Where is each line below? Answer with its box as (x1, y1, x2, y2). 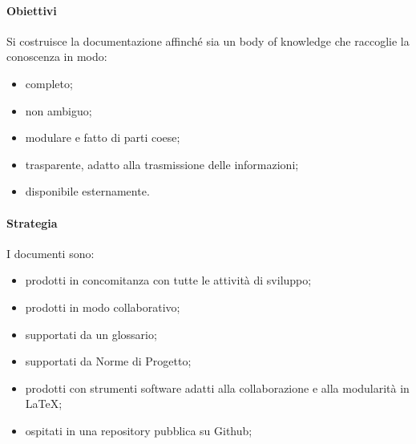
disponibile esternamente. (25, 183, 150, 200)
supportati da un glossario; (25, 325, 157, 342)
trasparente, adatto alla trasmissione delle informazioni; (25, 155, 299, 172)
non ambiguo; (25, 102, 92, 119)
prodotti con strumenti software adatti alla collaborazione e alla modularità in (25, 379, 410, 396)
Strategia (6, 214, 58, 231)
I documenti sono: (6, 244, 95, 261)
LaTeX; (25, 395, 63, 412)
